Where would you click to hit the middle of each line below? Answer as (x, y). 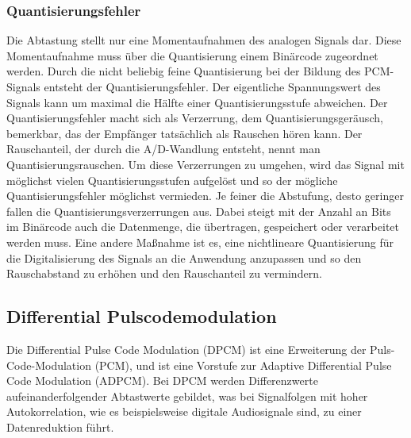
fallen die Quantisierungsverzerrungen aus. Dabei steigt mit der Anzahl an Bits (199, 211)
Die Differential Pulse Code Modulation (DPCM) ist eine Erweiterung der (186, 349)
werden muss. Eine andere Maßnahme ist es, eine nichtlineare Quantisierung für (200, 242)
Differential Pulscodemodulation (142, 316)
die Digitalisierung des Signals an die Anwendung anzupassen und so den (184, 257)
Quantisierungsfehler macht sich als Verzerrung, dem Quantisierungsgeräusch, (195, 118)
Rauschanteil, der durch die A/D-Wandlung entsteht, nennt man (163, 149)
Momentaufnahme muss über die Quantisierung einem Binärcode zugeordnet (192, 55)
